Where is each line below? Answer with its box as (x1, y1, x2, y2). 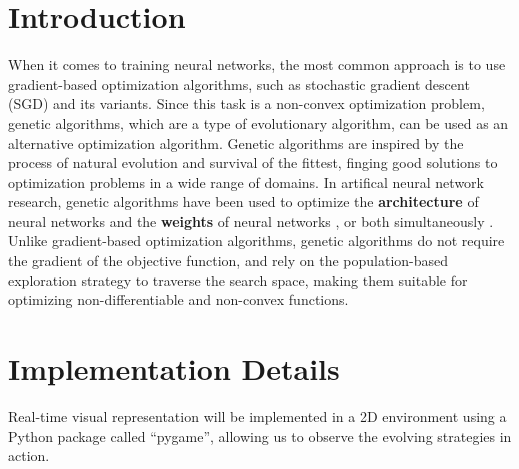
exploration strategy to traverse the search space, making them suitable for (8, 269, 468, 290)
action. (8, 445, 50, 466)
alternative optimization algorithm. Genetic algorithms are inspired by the (8, 132, 464, 153)
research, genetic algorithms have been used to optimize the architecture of (8, 191, 479, 212)
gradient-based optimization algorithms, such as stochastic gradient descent (8, 73, 470, 94)
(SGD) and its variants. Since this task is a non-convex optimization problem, (8, 93, 485, 114)
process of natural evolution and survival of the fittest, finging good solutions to (8, 152, 498, 173)
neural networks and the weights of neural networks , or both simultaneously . (8, 210, 494, 231)
